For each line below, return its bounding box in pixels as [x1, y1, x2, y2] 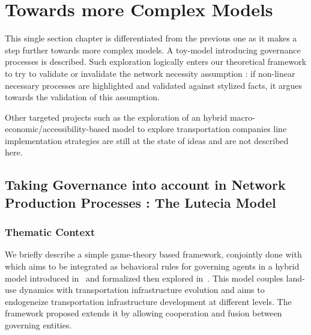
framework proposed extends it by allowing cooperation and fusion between [5, 307, 282, 319]
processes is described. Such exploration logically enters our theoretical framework [5, 55, 307, 68]
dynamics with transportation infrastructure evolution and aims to [19, 283, 265, 296]
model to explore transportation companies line [112, 122, 287, 135]
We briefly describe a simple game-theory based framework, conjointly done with [5, 248, 302, 261]
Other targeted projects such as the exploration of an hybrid [5, 110, 228, 123]
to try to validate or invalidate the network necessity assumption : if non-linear [5, 67, 295, 79]
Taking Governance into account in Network [5, 175, 286, 194]
